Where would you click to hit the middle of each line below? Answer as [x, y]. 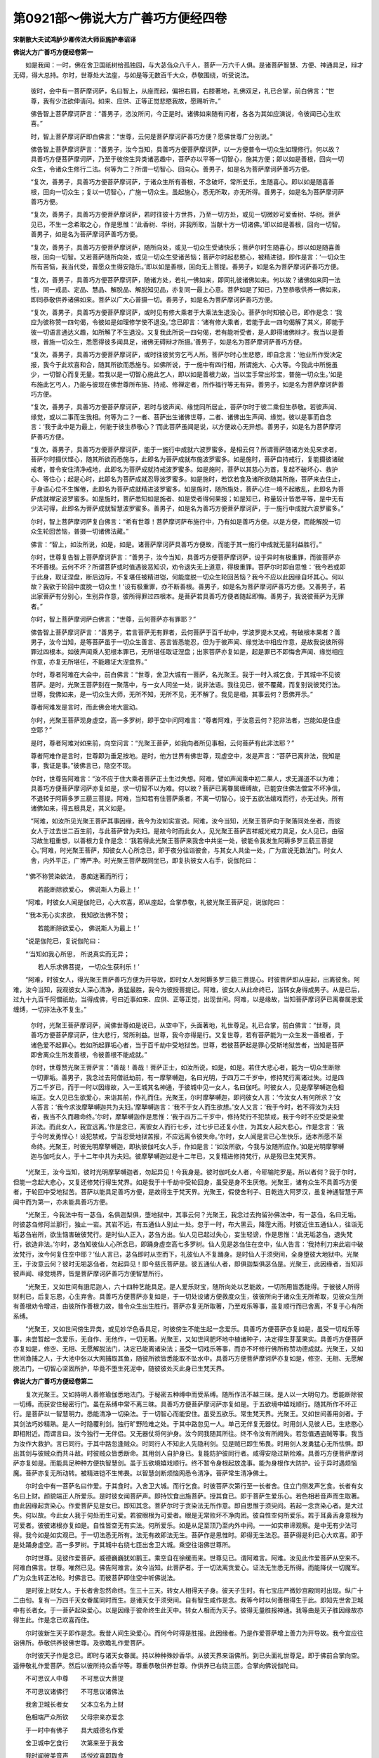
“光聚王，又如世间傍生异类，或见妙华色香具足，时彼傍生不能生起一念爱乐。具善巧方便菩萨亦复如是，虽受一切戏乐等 [193, 1329]
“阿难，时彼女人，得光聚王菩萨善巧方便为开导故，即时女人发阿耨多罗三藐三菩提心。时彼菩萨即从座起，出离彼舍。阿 [193, 980]
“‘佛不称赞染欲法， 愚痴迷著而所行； [77, 876]
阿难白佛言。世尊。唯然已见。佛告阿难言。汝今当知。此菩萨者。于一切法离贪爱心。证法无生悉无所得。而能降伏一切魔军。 [188, 1567]
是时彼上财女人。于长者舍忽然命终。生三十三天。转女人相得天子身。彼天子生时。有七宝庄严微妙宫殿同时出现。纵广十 [194, 1591]
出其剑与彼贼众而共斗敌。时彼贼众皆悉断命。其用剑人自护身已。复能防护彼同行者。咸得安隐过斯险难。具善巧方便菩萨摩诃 [188, 1453]
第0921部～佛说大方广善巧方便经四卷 [120, 18]
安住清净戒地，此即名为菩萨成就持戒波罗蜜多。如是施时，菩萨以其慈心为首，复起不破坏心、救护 [199, 469]
